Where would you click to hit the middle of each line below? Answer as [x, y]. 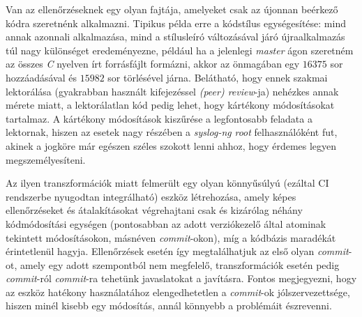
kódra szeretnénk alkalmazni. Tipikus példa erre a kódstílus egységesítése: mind [176, 23]
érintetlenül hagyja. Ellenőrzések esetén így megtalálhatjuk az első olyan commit [177, 251]
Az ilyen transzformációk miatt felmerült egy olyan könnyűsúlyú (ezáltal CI [167, 183]
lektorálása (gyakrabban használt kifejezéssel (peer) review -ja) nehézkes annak [172, 91]
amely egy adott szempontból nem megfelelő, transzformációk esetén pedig [180, 264]
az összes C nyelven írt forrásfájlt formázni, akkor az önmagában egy [153, 64]
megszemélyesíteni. [46, 159]
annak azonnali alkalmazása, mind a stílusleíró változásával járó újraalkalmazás [175, 37]
